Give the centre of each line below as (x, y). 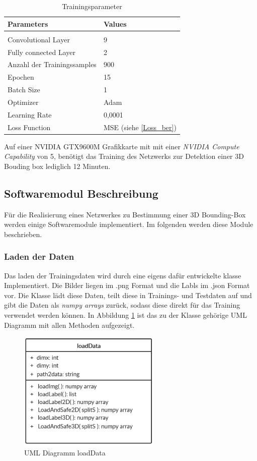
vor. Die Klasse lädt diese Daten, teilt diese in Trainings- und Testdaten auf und (128, 295)
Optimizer (23, 102)
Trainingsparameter (92, 6)
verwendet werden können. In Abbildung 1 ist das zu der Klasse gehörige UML (125, 315)
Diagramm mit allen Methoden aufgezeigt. (69, 325)
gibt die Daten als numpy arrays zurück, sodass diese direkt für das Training (122, 305)
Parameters (28, 23)
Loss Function (29, 127)
